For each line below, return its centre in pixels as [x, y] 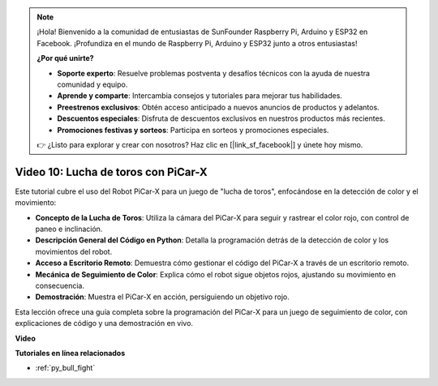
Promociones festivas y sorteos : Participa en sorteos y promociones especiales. [193, 130]
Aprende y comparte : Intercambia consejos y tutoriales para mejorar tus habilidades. [200, 96]
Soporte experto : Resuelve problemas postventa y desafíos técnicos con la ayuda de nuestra [214, 73]
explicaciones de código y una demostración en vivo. [104, 324]
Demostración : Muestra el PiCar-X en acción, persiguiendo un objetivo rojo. [162, 297]
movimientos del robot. [74, 251]
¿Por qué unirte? [65, 58]
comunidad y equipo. [92, 84]
